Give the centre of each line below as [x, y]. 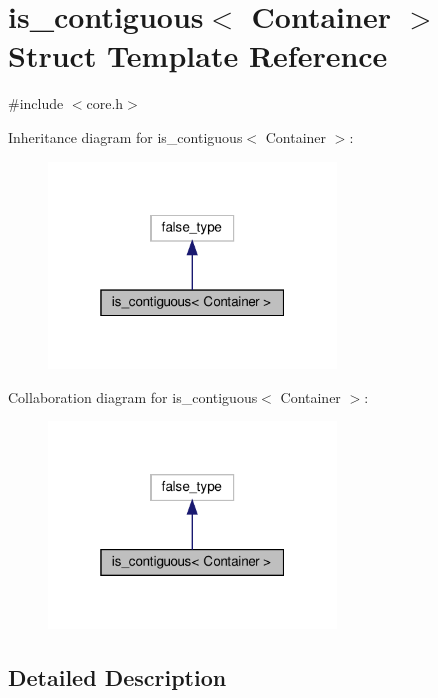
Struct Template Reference [198, 55]
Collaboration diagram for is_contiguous [133, 396]
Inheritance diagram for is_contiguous [125, 136]
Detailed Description [117, 676]
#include [36, 103]
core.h [105, 103]
